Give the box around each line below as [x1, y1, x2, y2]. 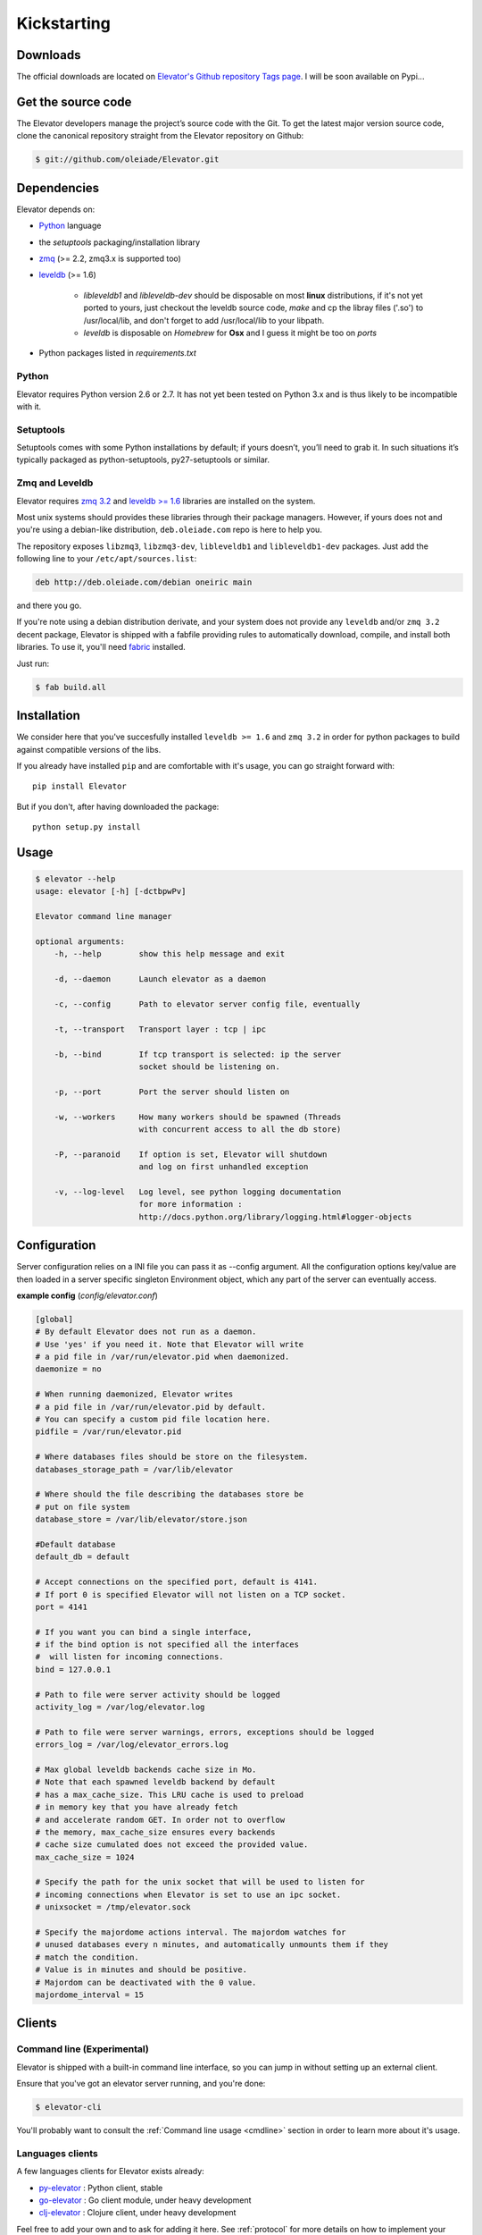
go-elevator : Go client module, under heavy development [38, 2195, 252, 2205]
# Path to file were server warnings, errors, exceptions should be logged [35, 1726, 375, 1737]
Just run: [16, 658, 50, 669]
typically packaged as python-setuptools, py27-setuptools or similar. [16, 454, 270, 465]
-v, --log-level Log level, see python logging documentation [54, 1186, 342, 1197]
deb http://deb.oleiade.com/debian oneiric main [35, 578, 253, 587]
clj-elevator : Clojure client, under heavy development [38, 2207, 237, 2218]
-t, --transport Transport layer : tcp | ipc [54, 1024, 267, 1034]
